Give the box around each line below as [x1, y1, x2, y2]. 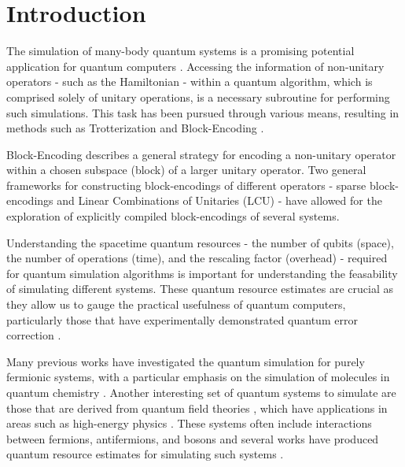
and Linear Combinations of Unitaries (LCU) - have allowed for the [57, 192, 382, 209]
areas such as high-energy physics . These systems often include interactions [6, 415, 372, 432]
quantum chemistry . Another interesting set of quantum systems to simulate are [6, 384, 396, 400]
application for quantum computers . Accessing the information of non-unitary [6, 57, 385, 74]
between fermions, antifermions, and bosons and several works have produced [6, 430, 379, 447]
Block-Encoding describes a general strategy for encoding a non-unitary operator [6, 146, 396, 162]
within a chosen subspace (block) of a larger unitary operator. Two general [6, 161, 366, 178]
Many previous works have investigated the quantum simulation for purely [6, 353, 365, 369]
